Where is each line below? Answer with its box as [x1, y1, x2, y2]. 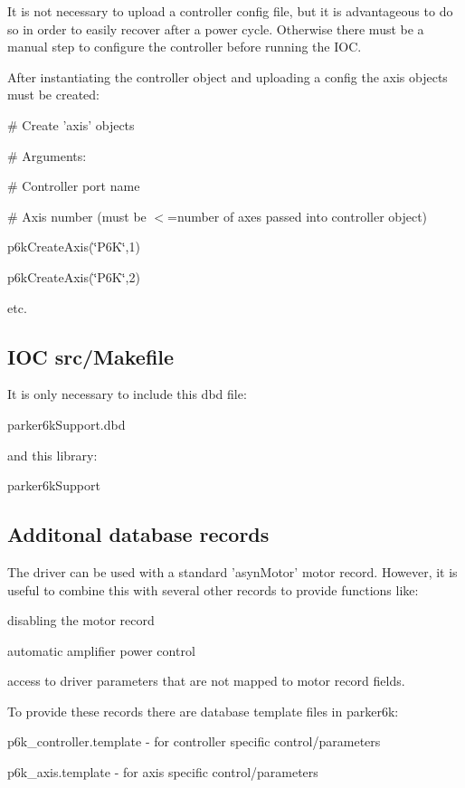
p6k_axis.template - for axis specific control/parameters [7, 763, 318, 782]
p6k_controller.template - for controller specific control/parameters [7, 732, 381, 751]
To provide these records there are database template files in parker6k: [7, 701, 399, 720]
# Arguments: [7, 146, 87, 165]
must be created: [7, 85, 100, 104]
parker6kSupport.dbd [7, 414, 126, 433]
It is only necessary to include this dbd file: [7, 385, 247, 403]
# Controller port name [7, 176, 140, 195]
